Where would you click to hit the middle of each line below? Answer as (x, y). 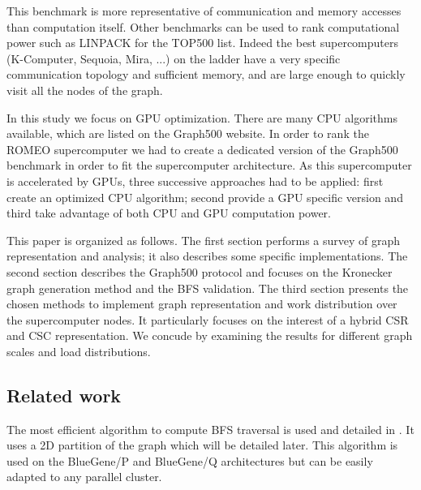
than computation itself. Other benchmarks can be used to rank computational (203, 26)
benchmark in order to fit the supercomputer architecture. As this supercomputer (209, 165)
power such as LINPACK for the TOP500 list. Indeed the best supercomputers (203, 43)
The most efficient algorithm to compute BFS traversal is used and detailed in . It (210, 429)
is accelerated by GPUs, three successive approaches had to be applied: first (195, 181)
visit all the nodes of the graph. (85, 90)
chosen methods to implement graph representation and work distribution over (202, 304)
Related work (64, 395)
